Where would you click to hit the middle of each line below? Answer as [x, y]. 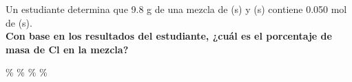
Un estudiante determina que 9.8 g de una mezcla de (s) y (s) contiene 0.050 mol [176, 9]
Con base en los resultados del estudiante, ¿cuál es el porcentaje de [169, 36]
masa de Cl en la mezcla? [67, 49]
